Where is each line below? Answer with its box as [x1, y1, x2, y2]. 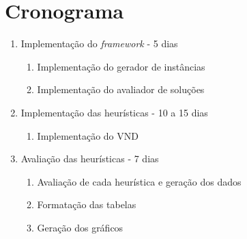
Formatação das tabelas [37, 197, 136, 212]
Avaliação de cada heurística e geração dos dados [37, 174, 242, 188]
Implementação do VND [37, 128, 139, 142]
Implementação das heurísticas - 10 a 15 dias [20, 105, 208, 119]
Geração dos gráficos [37, 220, 123, 234]
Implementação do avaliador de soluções [37, 82, 205, 97]
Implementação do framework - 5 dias [20, 36, 178, 51]
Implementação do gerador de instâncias [37, 59, 205, 73]
